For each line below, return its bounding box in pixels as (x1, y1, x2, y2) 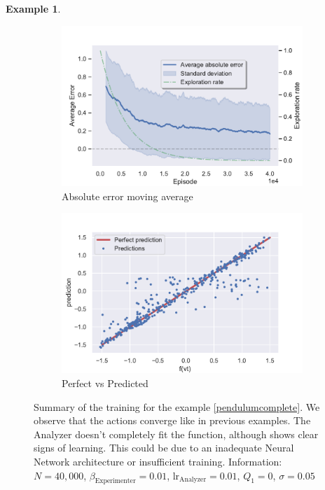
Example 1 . (6, 1, 61, 15)
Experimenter (95, 477, 136, 485)
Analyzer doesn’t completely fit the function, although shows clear (34, 426, 319, 441)
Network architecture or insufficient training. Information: (34, 454, 282, 468)
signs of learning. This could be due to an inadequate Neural (34, 440, 294, 455)
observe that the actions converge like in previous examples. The (34, 413, 311, 428)
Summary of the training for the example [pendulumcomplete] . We (34, 399, 320, 414)
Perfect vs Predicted (62, 376, 148, 391)
